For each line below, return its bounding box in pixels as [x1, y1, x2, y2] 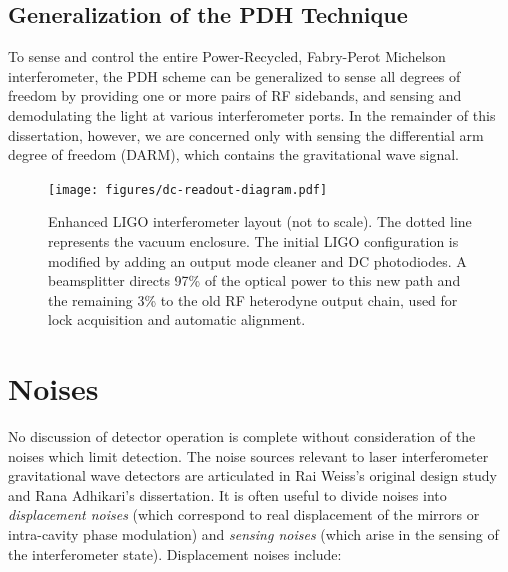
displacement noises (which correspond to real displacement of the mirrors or [8, 504, 480, 525]
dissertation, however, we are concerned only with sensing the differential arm [8, 124, 484, 145]
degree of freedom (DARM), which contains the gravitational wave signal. [8, 144, 459, 165]
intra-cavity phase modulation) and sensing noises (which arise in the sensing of [8, 524, 499, 545]
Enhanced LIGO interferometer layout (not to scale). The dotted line [48, 211, 472, 232]
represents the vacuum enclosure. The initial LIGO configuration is [48, 231, 459, 252]
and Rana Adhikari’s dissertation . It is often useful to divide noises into [8, 484, 447, 505]
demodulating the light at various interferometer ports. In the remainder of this [8, 104, 496, 125]
